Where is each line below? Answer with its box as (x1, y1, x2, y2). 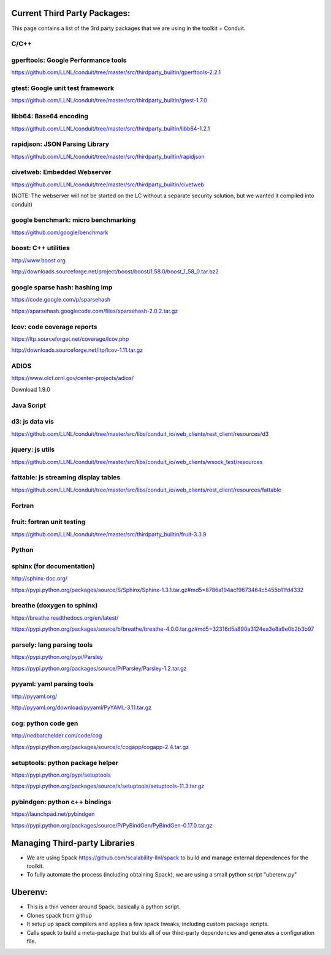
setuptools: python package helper (11, 758, 119, 767)
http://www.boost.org (11, 256, 66, 264)
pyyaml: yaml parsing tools (11, 680, 94, 688)
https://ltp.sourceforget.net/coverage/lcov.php (11, 335, 129, 343)
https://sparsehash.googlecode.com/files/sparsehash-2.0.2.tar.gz (11, 307, 178, 314)
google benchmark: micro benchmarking (11, 216, 136, 224)
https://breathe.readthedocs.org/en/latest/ (11, 614, 119, 622)
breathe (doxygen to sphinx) (11, 601, 98, 610)
